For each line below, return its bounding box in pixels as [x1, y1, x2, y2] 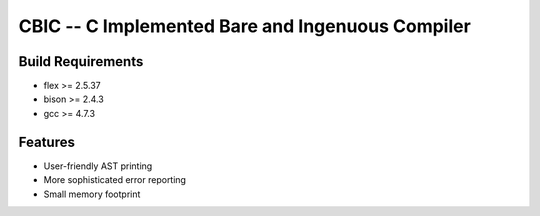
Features [18, 133, 75, 150]
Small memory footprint [43, 188, 141, 200]
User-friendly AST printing [43, 160, 153, 172]
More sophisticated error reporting [43, 174, 187, 186]
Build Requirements [18, 53, 144, 70]
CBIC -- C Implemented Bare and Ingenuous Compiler [18, 15, 472, 37]
